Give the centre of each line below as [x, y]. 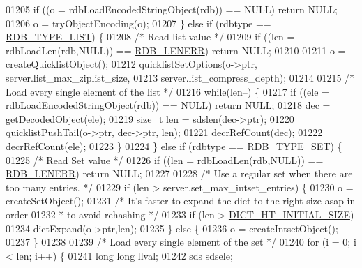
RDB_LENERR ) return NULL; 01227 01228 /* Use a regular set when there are [179, 173]
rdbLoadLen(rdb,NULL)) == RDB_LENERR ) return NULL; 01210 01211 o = [176, 50]
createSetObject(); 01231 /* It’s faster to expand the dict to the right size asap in [181, 201]
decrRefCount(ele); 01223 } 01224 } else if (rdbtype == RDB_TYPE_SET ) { [174, 146]
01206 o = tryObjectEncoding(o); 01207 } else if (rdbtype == [138, 23]
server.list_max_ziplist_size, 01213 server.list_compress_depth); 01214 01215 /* [180, 77]
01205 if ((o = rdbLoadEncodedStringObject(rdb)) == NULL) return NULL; [172, 9]
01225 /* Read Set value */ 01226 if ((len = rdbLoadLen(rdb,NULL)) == [165, 159]
